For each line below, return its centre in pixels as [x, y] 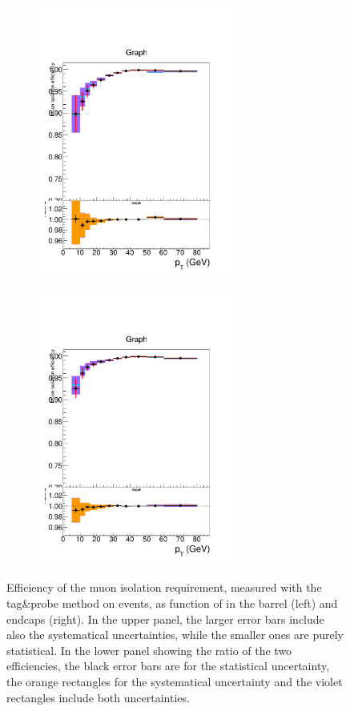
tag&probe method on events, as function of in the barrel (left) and [172, 603]
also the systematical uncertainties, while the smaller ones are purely [175, 635]
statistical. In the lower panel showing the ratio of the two [149, 650]
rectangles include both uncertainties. [98, 697]
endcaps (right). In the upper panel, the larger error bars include [165, 619]
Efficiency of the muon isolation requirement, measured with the [164, 587]
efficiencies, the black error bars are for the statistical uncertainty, [168, 666]
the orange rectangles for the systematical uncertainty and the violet [175, 681]
